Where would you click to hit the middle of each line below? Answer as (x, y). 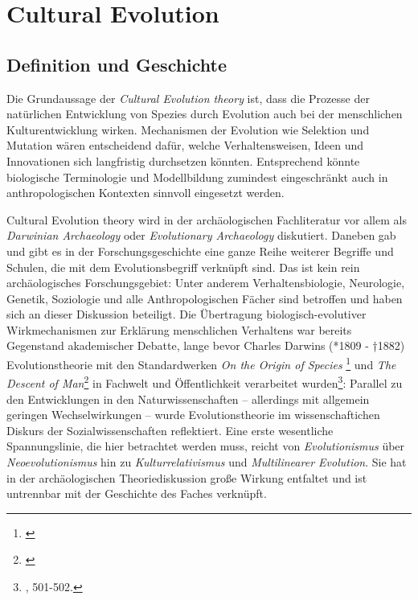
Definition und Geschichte (117, 64)
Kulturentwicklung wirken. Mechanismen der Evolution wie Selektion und (188, 129)
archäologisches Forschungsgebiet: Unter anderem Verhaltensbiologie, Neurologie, (206, 283)
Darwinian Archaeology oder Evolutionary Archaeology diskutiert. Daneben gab (201, 235)
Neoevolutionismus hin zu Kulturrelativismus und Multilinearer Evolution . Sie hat (207, 461)
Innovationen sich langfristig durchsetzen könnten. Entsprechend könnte (183, 160)
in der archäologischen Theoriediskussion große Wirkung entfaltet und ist (187, 477)
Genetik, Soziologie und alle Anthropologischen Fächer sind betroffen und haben (205, 298)
